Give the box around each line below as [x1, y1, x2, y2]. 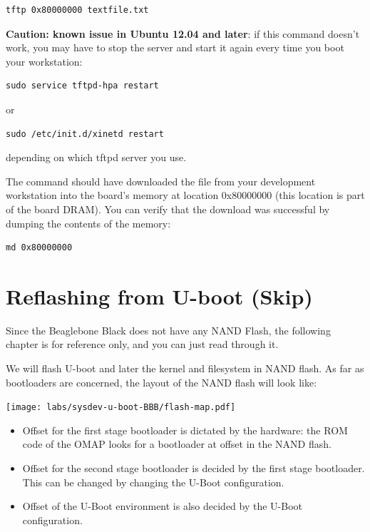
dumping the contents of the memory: [6, 215, 171, 230]
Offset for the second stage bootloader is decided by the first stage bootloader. [22, 461, 365, 476]
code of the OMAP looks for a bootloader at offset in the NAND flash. [22, 436, 332, 451]
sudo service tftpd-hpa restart [6, 81, 159, 91]
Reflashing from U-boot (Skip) [6, 281, 313, 310]
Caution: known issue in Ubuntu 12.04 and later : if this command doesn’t [6, 26, 360, 41]
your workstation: [6, 53, 83, 68]
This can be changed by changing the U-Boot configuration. [22, 474, 284, 489]
